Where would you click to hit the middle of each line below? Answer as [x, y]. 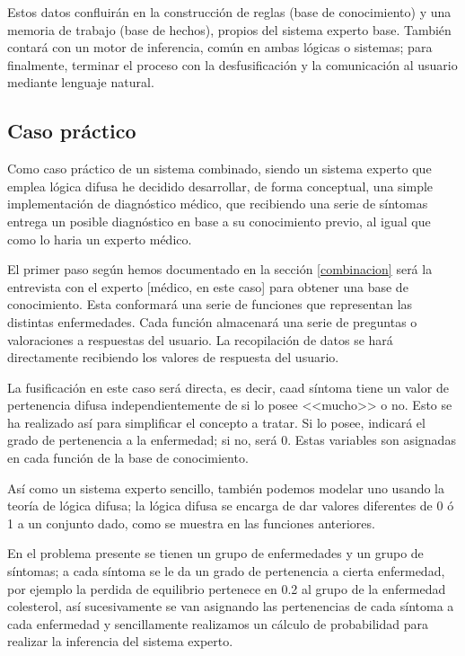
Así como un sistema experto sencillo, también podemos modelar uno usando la [226, 488]
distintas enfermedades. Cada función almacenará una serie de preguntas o [212, 321]
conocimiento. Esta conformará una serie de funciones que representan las [210, 304]
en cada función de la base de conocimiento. [128, 458]
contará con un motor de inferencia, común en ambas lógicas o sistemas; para [220, 47]
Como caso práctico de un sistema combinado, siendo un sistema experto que [219, 168]
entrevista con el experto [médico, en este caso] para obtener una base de [208, 286]
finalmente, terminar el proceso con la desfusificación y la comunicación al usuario [232, 64]
